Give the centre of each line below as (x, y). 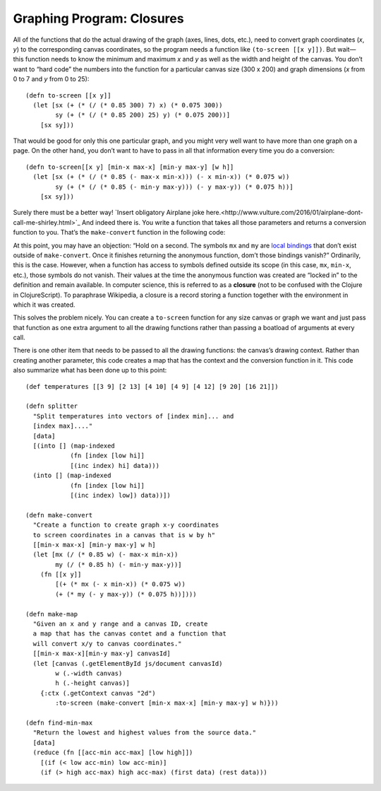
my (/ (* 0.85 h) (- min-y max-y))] (119, 564)
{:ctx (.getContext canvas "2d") (98, 693)
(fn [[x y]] (61, 575)
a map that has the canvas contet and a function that (130, 634)
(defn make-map (52, 614)
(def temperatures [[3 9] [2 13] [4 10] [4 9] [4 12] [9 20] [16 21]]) (152, 386)
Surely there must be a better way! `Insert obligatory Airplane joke (109, 213)
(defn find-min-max (59, 722)
